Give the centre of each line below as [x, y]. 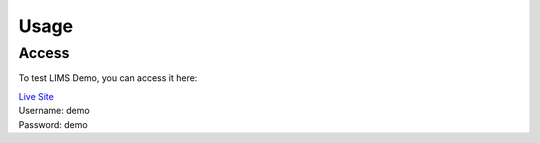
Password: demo [53, 124]
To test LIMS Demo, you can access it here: [108, 78]
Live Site [36, 96]
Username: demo [54, 111]
